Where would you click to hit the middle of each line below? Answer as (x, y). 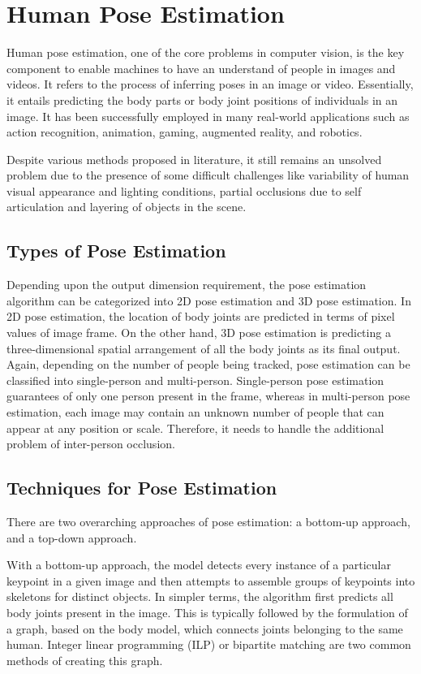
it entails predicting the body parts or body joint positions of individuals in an (202, 99)
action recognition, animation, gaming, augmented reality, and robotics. (185, 132)
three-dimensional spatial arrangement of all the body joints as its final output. (204, 348)
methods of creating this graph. (85, 660)
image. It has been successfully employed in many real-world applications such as (208, 116)
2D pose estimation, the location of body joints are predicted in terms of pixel (201, 316)
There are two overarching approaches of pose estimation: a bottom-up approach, (208, 521)
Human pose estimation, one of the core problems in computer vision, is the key (206, 52)
